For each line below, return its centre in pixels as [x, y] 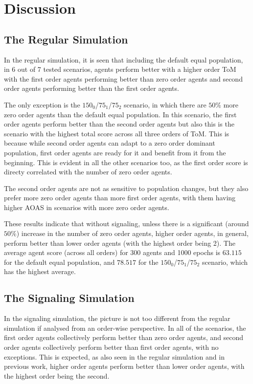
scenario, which [225, 262]
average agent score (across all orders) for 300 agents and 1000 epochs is [112, 252]
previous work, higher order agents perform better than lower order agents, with [124, 366]
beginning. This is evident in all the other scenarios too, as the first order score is [126, 162]
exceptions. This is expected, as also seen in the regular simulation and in [114, 356]
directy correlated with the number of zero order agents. [88, 172]
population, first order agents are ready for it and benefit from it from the [115, 152]
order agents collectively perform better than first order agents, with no [111, 347]
